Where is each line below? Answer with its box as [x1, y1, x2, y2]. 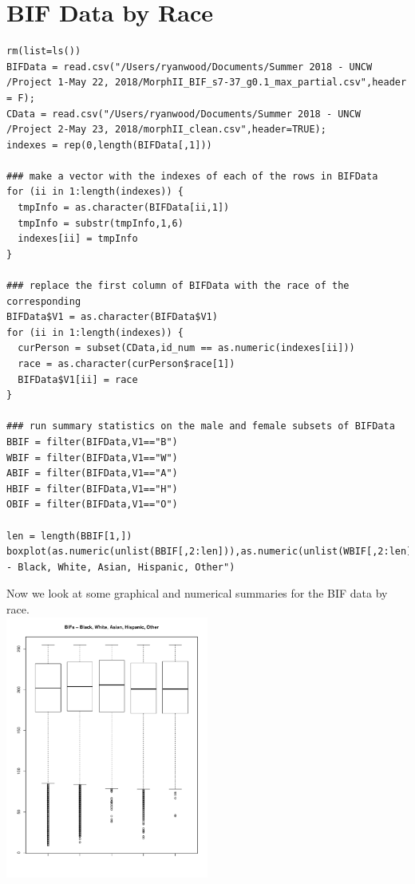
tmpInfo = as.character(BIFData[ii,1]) [18, 202, 230, 214]
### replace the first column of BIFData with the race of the [6, 280, 350, 292]
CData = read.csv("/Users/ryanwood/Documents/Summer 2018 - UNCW [6, 108, 361, 120]
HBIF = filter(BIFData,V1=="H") [6, 483, 178, 495]
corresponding [6, 295, 81, 307]
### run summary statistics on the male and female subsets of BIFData [6, 420, 395, 432]
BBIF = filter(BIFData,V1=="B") [6, 436, 178, 448]
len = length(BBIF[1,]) [6, 530, 132, 542]
